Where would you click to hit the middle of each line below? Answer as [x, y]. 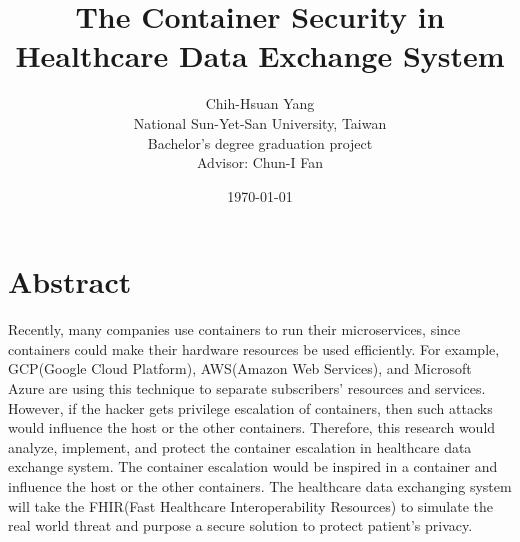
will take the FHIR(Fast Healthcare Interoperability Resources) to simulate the [250, 505]
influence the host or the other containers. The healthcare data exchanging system [260, 485]
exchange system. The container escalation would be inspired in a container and [253, 466]
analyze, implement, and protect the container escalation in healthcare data [240, 446]
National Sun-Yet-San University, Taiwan [260, 122]
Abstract [70, 281]
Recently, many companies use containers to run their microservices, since [234, 329]
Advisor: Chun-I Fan [260, 162]
